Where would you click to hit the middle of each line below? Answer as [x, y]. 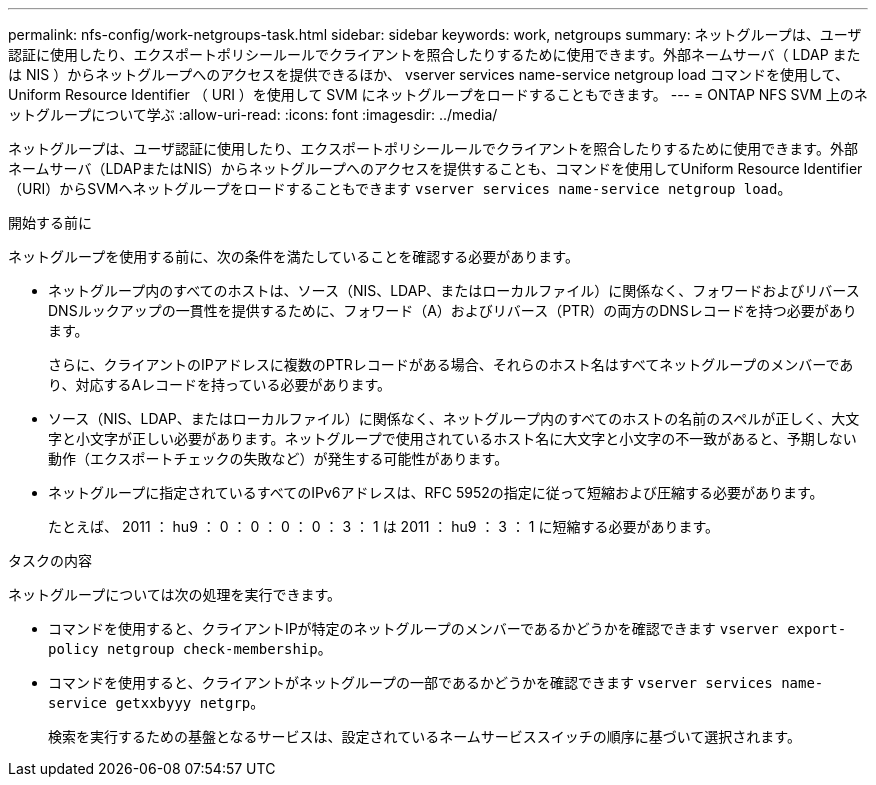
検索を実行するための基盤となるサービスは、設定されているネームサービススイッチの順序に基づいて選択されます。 [424, 736]
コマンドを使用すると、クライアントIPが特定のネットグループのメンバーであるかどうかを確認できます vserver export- [447, 628]
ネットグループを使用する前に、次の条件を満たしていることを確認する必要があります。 [293, 256]
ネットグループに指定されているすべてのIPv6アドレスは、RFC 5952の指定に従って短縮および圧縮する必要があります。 [436, 492]
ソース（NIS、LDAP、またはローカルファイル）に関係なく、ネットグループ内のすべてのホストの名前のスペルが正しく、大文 [454, 418]
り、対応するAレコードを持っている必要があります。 [219, 384]
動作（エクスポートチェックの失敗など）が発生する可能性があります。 [278, 458]
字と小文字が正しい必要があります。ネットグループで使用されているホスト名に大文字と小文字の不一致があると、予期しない [452, 438]
